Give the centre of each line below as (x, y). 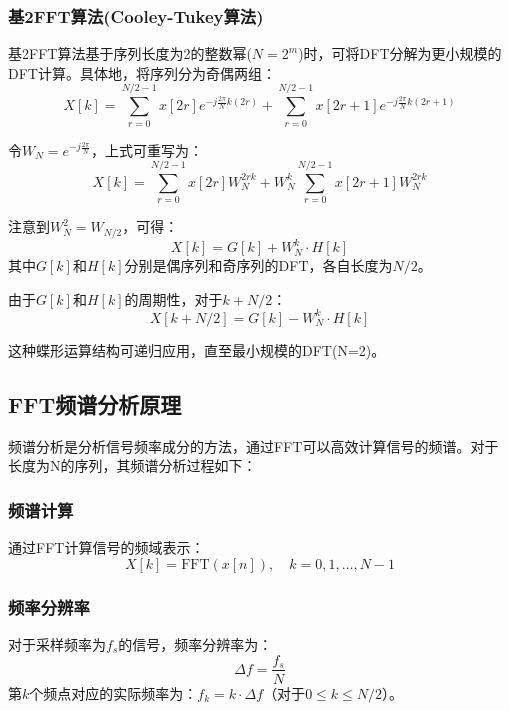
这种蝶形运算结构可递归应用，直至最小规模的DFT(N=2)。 (197, 349)
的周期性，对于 (173, 298)
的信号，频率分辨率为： (195, 643)
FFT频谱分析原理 (95, 403)
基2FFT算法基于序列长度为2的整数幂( (130, 53)
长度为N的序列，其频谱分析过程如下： (132, 465)
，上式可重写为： (147, 149)
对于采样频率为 (57, 643)
